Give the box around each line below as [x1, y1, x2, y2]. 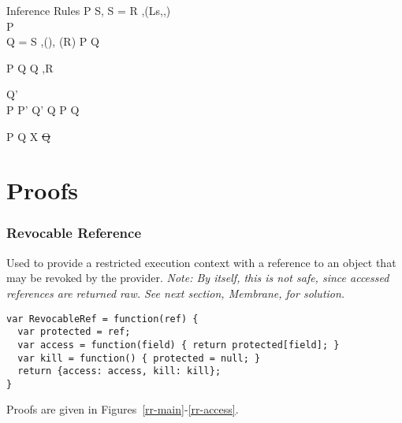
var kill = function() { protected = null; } [17, 352, 261, 364]
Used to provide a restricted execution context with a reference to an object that [6, 254, 396, 270]
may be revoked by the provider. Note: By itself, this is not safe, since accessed [6, 269, 389, 286]
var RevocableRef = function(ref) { [6, 313, 199, 325]
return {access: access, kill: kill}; [17, 365, 221, 377]
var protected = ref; [17, 326, 131, 338]
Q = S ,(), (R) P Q [6, 33, 99, 50]
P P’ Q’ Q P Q [6, 101, 80, 117]
